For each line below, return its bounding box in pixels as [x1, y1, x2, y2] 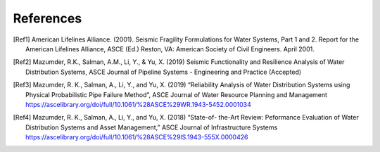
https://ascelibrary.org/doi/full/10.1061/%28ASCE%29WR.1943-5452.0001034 [25, 100, 251, 108]
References [13, 11, 82, 26]
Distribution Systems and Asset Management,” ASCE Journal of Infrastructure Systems [25, 123, 278, 132]
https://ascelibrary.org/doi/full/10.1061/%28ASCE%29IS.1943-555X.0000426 [25, 133, 248, 141]
